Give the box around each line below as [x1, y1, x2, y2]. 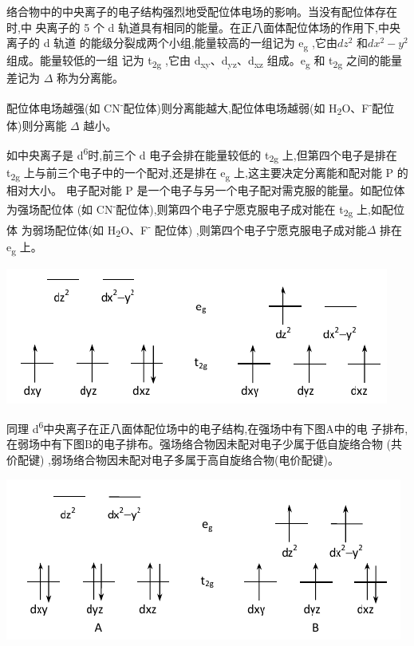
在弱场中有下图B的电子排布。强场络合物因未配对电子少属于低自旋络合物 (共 [6, 435, 403, 452]
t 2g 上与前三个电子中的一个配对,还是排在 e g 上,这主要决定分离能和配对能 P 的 [6, 164, 408, 183]
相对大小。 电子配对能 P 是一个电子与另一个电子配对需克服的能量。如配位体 [6, 182, 405, 199]
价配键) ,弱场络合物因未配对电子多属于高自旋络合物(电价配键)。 [6, 451, 339, 468]
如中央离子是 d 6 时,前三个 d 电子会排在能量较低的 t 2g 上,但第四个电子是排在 [6, 144, 397, 165]
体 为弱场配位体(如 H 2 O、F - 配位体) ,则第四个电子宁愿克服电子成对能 [6, 219, 367, 240]
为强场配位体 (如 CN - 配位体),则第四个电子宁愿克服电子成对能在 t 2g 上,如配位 [6, 198, 404, 219]
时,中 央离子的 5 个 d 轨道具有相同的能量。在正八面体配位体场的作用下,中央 [6, 18, 400, 35]
